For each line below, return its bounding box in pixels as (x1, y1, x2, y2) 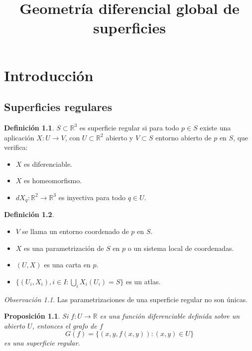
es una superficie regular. (4, 338, 80, 348)
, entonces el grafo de (32, 320, 97, 331)
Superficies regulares (4, 99, 112, 115)
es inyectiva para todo (58, 192, 126, 202)
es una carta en (44, 259, 91, 270)
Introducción (4, 65, 94, 85)
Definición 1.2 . (4, 209, 54, 220)
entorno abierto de (155, 132, 212, 142)
